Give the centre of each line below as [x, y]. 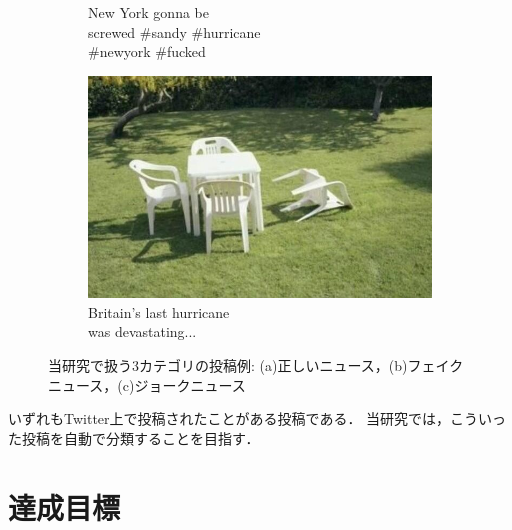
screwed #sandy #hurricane [174, 31]
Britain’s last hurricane [159, 311]
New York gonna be [148, 12]
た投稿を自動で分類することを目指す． [134, 437]
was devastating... [142, 331]
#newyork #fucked [147, 51]
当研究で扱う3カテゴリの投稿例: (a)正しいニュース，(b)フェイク [256, 365]
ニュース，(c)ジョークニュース [147, 384]
